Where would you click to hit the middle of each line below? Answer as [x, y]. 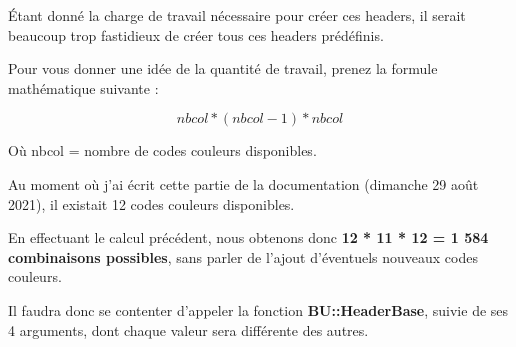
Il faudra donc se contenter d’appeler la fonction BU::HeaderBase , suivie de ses [258, 309]
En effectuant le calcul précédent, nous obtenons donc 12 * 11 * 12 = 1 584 [248, 237]
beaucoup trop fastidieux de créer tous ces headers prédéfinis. [196, 34]
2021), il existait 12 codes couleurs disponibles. [151, 203]
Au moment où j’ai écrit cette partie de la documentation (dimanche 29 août [243, 183]
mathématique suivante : [83, 87]
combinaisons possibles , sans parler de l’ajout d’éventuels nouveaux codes [243, 256]
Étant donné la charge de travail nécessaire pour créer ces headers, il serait [237, 15]
